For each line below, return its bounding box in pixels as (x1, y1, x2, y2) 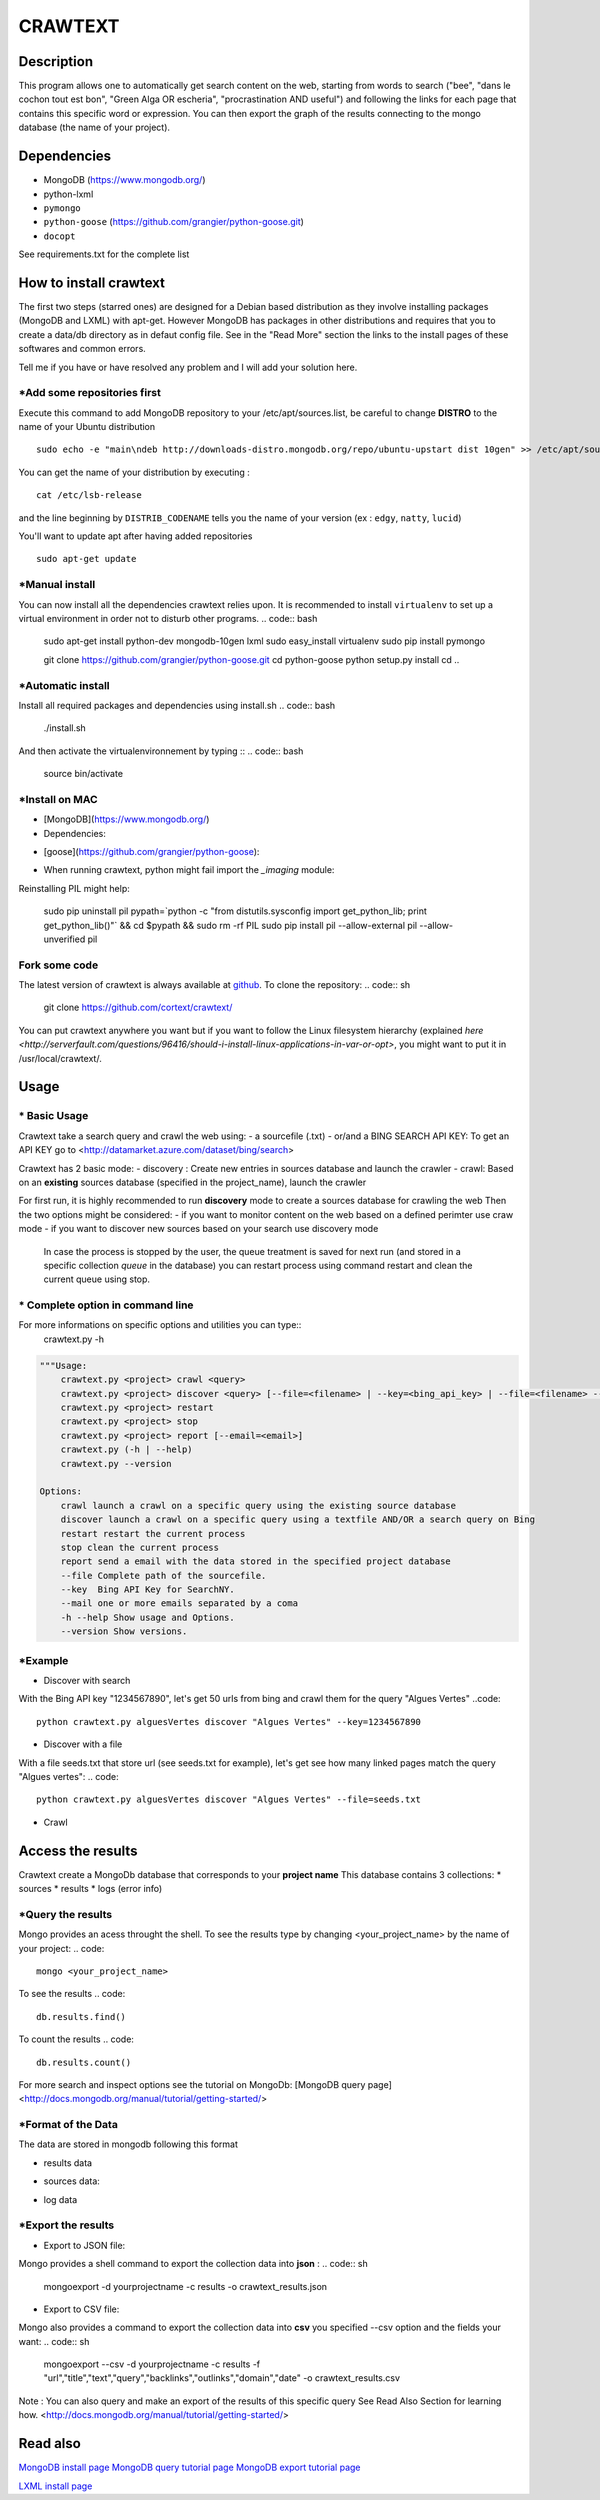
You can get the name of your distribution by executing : (18, 466, 250, 478)
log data (43, 2193, 78, 2205)
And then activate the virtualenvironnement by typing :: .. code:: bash (18, 745, 304, 757)
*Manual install (18, 578, 96, 592)
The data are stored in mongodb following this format (18, 2138, 239, 2150)
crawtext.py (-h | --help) (60, 1444, 194, 1455)
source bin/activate (43, 768, 124, 780)
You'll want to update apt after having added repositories (18, 530, 253, 542)
